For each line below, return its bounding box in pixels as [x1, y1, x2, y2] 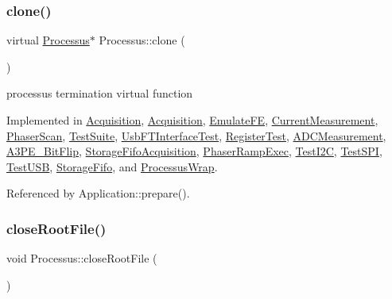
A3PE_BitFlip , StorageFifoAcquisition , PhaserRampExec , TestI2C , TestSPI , [6, 143, 382, 159]
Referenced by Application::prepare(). [6, 185, 190, 201]
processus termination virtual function [6, 85, 193, 102]
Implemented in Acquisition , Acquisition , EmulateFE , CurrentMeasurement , [6, 112, 378, 128]
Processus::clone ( [99, 32, 185, 48]
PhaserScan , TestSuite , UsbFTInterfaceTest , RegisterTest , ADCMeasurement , [6, 127, 386, 144]
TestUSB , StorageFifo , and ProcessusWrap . [6, 158, 218, 174]
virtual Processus [6, 32, 90, 48]
